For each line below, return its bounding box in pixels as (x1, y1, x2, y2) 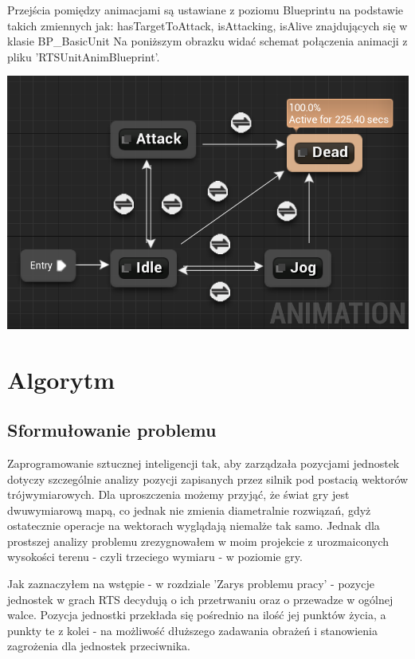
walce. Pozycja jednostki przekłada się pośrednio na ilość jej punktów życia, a (7, 606, 386, 623)
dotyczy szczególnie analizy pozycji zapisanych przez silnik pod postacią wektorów (7, 470, 409, 487)
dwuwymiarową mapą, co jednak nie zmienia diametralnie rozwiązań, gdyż (7, 501, 371, 518)
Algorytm (7, 363, 115, 395)
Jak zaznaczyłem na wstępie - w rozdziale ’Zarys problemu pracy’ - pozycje (7, 575, 374, 592)
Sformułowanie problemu (7, 418, 217, 442)
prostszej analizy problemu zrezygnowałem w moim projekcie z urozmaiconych (7, 532, 390, 549)
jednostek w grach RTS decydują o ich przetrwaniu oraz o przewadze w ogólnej (7, 590, 393, 607)
